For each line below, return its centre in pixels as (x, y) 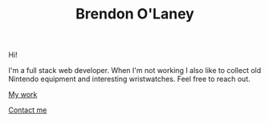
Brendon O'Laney (135, 14)
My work (23, 95)
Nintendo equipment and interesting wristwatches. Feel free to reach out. (129, 79)
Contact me (28, 110)
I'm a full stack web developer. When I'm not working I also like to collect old (135, 71)
